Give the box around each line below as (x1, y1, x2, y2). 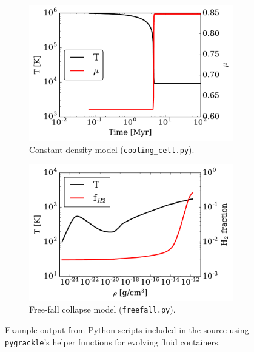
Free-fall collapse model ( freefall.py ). (29, 303, 176, 316)
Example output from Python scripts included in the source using (5, 323, 249, 336)
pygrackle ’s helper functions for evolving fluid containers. (5, 335, 221, 348)
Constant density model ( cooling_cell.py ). (29, 143, 195, 156)
